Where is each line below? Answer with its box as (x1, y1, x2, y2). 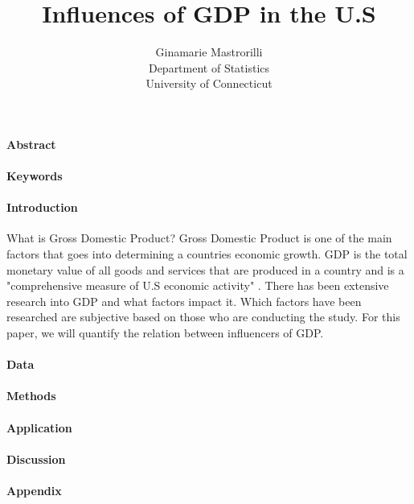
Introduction (6, 199, 78, 216)
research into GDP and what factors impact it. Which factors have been (6, 292, 362, 309)
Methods (6, 387, 56, 404)
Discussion (6, 450, 66, 467)
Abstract (6, 135, 56, 152)
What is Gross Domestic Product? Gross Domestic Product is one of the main (6, 229, 392, 246)
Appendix (6, 481, 62, 498)
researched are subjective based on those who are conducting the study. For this (6, 308, 400, 325)
